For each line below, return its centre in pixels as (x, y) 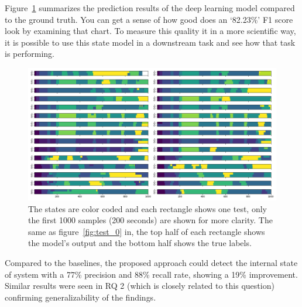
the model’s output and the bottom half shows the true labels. (140, 243)
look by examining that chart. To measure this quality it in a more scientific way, (150, 31)
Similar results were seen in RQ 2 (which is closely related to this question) (140, 286)
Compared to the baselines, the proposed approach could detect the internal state (151, 263)
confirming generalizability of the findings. (80, 297)
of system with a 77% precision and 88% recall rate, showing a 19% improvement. (151, 274)
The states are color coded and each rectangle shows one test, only (147, 208)
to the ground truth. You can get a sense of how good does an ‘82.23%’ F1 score (149, 19)
